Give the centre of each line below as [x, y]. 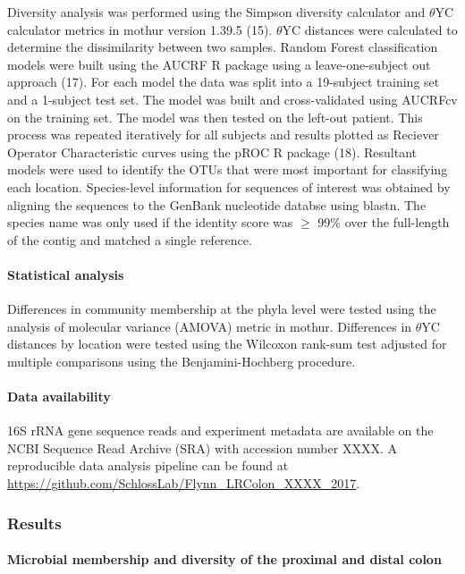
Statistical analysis [66, 274]
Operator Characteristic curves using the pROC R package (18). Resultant [212, 152]
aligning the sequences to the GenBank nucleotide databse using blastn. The [217, 204]
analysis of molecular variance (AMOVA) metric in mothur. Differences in [210, 326]
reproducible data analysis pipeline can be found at [148, 465]
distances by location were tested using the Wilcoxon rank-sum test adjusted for [227, 344]
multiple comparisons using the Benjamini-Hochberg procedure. [182, 361]
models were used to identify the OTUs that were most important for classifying [228, 169]
